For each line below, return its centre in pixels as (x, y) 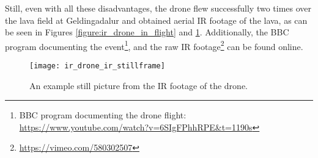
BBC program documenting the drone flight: (103, 115)
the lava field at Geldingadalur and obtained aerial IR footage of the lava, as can (156, 20)
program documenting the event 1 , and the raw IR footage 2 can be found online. (154, 45)
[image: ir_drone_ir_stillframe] (97, 66)
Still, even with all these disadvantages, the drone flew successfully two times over (158, 8)
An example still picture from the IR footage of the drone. (139, 85)
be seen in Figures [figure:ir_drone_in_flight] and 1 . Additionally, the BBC (147, 32)
